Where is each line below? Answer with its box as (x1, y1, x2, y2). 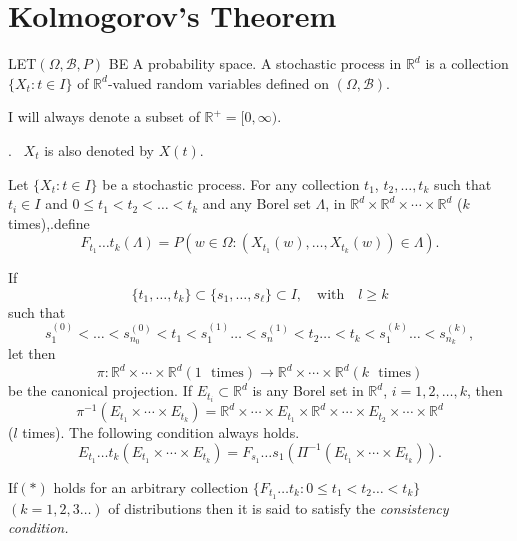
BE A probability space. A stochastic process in (108, 53, 402, 74)
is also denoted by (44, 139, 154, 160)
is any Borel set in (252, 380, 364, 401)
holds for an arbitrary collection (53, 476, 249, 497)
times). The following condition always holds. (22, 422, 300, 443)
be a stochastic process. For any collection (102, 173, 360, 194)
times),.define (8, 212, 90, 233)
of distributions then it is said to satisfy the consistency (108, 497, 449, 518)
